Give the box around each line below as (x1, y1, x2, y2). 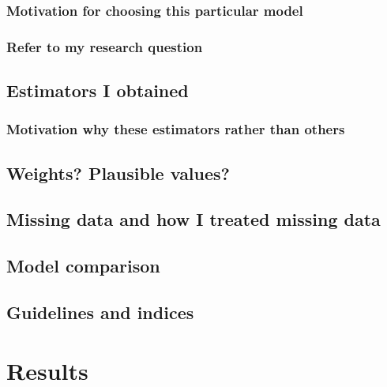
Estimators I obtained (6, 78, 189, 103)
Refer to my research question (6, 36, 203, 56)
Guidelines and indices (6, 300, 194, 325)
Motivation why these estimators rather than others (6, 119, 345, 139)
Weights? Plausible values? (6, 160, 230, 185)
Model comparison (6, 254, 160, 278)
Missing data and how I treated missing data (6, 207, 381, 231)
